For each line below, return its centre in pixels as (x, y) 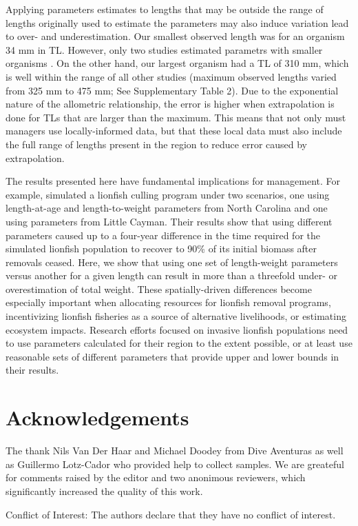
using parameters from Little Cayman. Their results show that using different (169, 221)
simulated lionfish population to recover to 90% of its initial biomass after (161, 249)
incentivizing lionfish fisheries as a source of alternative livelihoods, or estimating (176, 316)
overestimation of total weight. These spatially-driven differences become (159, 289)
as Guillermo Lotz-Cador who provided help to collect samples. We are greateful (175, 464)
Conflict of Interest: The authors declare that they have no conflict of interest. (171, 514)
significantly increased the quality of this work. (104, 490)
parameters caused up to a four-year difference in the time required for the (163, 235)
